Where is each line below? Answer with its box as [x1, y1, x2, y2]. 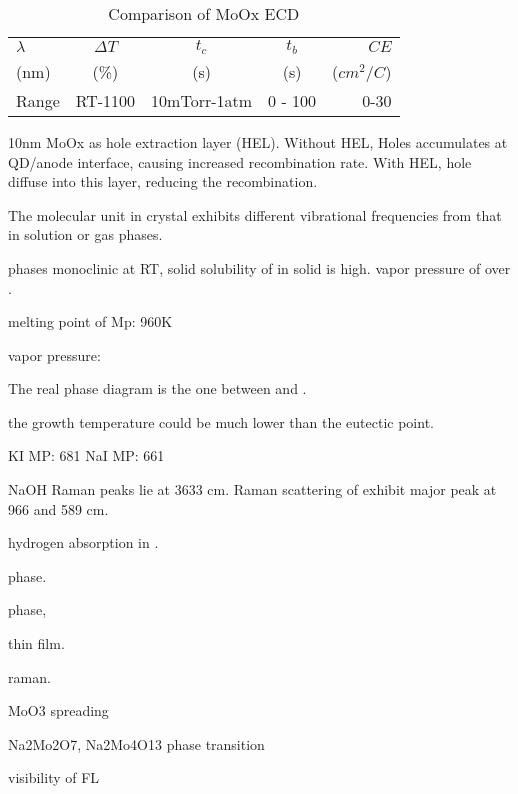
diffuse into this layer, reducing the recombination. [8, 171, 318, 192]
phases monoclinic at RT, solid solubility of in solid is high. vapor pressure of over [8, 257, 511, 278]
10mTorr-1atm [151, 88, 253, 112]
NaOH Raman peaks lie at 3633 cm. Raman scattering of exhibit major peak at [8, 479, 497, 500]
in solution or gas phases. [8, 224, 163, 245]
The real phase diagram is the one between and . [8, 378, 307, 399]
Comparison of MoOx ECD [108, 2, 300, 25]
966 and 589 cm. [8, 498, 109, 519]
